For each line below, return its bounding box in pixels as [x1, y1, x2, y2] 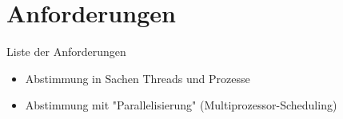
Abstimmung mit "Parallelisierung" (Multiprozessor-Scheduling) [25, 97, 337, 113]
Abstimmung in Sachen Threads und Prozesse [25, 69, 250, 86]
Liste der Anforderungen [6, 43, 126, 60]
